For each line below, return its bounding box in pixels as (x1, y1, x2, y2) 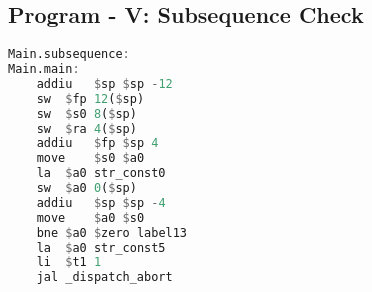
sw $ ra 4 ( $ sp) (36, 121, 137, 136)
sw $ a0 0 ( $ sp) (36, 181, 137, 196)
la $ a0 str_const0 (36, 166, 166, 181)
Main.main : (8, 62, 80, 77)
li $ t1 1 (36, 255, 102, 270)
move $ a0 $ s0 (36, 210, 145, 225)
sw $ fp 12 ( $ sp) (36, 91, 145, 106)
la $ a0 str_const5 (36, 240, 166, 255)
